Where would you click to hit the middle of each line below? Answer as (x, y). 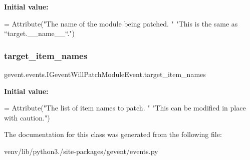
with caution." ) (27, 117)
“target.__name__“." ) (40, 33)
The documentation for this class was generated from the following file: (113, 134)
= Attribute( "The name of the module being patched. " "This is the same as (121, 23)
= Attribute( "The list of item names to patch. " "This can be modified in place (125, 108)
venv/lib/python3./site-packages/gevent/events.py (81, 151)
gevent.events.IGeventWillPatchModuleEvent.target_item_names (105, 74)
